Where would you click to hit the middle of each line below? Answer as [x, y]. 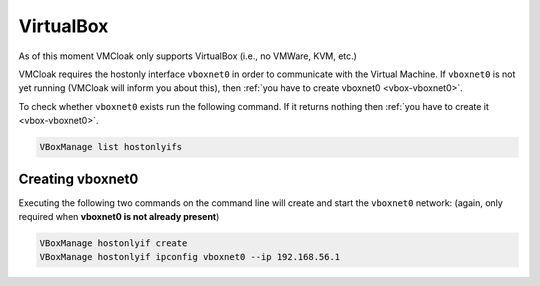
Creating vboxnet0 [78, 178]
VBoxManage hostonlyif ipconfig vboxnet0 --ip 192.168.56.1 [190, 257]
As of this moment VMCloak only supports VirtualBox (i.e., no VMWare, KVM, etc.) [187, 56]
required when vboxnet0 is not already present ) [119, 216]
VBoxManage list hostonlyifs [111, 147]
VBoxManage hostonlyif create [113, 243]
